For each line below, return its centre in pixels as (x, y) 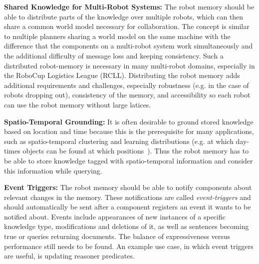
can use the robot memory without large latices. (78, 104)
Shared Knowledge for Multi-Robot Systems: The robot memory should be (129, 6)
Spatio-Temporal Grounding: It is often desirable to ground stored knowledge (129, 121)
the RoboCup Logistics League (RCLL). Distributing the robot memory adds (122, 75)
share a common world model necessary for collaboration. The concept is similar (127, 26)
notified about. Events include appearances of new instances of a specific (115, 216)
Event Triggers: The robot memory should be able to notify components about (128, 187)
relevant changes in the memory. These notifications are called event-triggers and (128, 197)
